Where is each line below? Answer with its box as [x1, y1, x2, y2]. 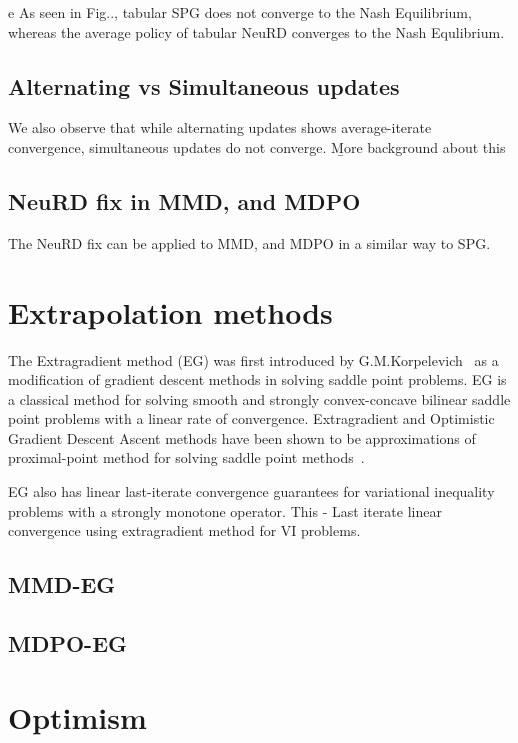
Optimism [8, 696, 147, 737]
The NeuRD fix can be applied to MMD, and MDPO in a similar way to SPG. [8, 232, 491, 253]
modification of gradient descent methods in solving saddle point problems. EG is [8, 369, 507, 390]
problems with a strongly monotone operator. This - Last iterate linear [8, 500, 442, 521]
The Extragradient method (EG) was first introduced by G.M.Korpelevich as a [8, 349, 499, 370]
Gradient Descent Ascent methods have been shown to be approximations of [8, 427, 476, 448]
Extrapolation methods [8, 291, 333, 332]
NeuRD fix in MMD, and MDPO [8, 185, 361, 216]
